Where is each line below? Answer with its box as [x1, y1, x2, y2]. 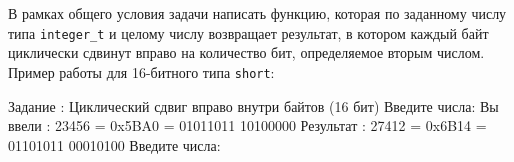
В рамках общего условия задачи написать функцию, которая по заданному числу [8, 3, 507, 23]
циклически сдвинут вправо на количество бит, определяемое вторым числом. [8, 42, 485, 63]
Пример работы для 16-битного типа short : [8, 61, 275, 82]
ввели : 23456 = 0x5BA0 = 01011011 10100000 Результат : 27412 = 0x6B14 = [8, 115, 487, 136]
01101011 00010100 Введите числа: [8, 134, 221, 155]
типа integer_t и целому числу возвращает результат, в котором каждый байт [8, 22, 489, 43]
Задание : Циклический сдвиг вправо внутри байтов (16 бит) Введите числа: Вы [8, 95, 499, 116]
